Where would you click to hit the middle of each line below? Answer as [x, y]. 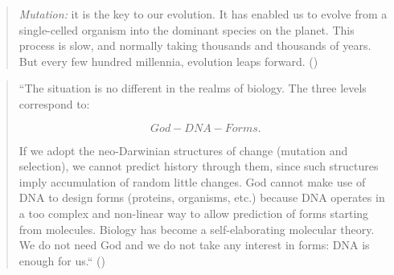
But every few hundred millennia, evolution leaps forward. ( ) [168, 61]
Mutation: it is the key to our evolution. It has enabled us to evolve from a [203, 14]
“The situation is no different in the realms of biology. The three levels [193, 88]
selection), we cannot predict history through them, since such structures [199, 166]
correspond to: [54, 103]
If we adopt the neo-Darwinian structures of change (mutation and [183, 150]
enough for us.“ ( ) [62, 260]
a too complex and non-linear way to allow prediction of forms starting [194, 213]
